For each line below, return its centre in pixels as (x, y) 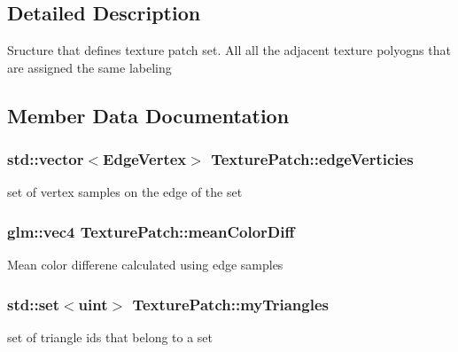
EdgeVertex (145, 159)
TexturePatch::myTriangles (230, 304)
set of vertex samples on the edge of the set (125, 192)
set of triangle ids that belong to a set (110, 337)
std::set (33, 304)
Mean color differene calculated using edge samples (145, 265)
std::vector (46, 159)
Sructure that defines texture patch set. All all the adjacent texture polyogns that (229, 50)
